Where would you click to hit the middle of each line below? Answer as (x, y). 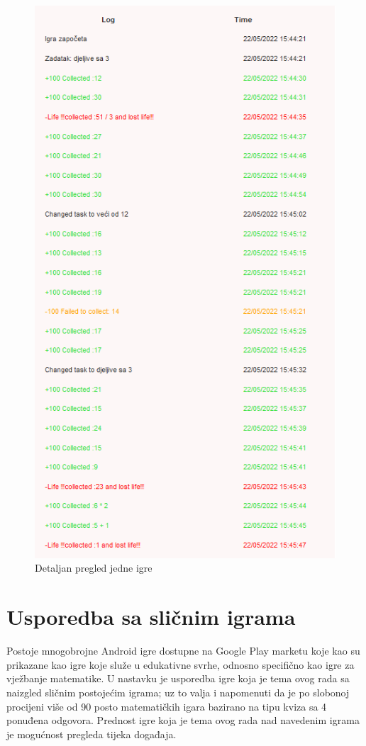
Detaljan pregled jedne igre (94, 568)
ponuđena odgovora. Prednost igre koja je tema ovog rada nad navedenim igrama (183, 720)
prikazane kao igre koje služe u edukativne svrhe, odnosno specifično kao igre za (181, 664)
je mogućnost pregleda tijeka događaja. (91, 734)
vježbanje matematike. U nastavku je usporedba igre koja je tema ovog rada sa (178, 678)
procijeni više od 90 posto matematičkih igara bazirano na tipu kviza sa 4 (167, 706)
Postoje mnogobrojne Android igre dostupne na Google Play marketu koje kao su (183, 651)
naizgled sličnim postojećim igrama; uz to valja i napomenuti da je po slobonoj (178, 692)
